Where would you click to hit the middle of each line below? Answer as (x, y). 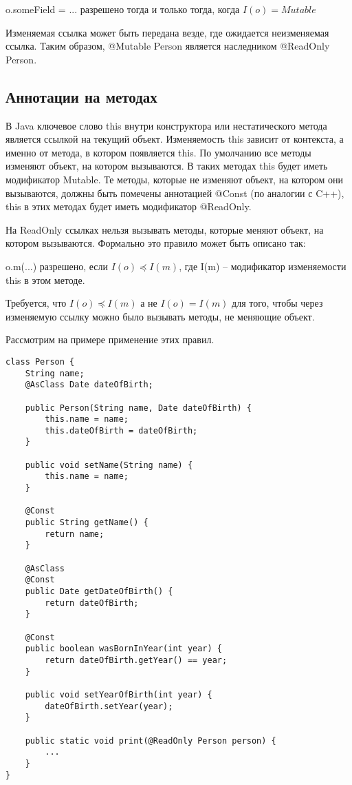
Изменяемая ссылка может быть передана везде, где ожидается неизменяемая (167, 32)
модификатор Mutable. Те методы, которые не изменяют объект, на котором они (175, 179)
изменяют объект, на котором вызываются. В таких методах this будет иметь (167, 166)
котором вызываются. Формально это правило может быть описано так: (156, 243)
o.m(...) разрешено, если (57, 266)
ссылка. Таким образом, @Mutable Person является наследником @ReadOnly (168, 46)
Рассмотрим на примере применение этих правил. (110, 339)
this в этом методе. (45, 279)
